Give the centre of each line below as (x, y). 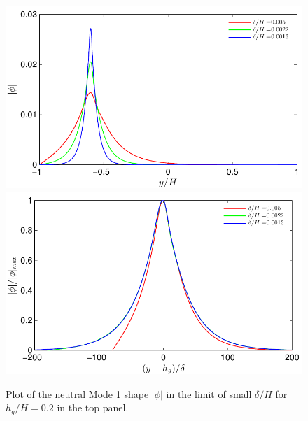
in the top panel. (93, 407)
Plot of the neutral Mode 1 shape (77, 393)
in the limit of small (209, 393)
